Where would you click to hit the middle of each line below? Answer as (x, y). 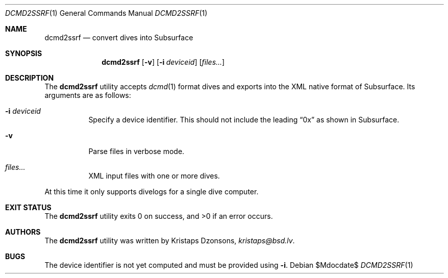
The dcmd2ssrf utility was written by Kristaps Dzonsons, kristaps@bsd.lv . (170, 241)
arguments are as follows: (88, 95)
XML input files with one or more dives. (154, 176)
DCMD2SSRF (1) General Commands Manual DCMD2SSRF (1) (106, 13)
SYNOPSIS (24, 53)
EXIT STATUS (28, 207)
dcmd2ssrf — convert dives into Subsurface (119, 37)
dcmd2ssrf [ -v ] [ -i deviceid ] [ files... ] (163, 62)
